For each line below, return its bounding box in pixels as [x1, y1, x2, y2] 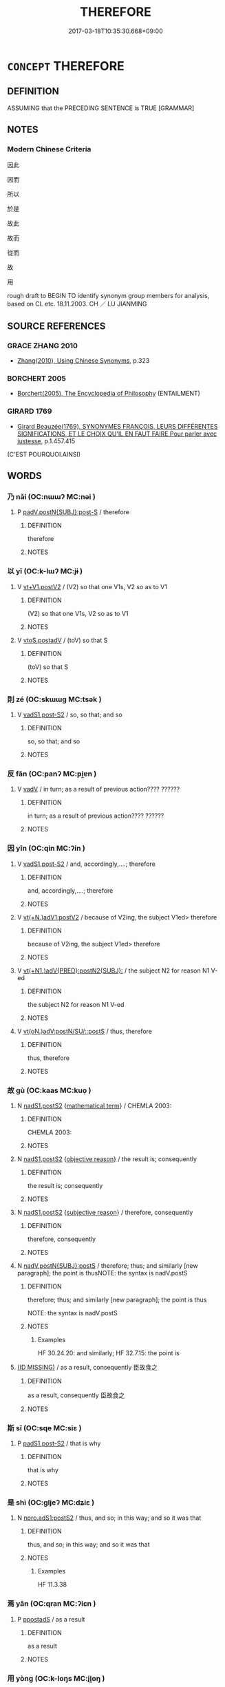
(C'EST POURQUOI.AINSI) [7, 450, 81, 458]
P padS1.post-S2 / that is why [17, 1439, 101, 1447]
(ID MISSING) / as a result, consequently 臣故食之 [17, 1363, 158, 1371]
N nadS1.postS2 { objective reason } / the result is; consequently [17, 1154, 197, 1163]
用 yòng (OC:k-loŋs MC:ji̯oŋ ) [7, 1673, 105, 1683]
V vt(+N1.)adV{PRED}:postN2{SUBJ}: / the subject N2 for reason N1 [17, 966, 210, 975]
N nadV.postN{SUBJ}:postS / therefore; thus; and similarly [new [17, 1261, 198, 1270]
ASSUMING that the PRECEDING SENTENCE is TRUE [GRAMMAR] [7, 104, 195, 112]
